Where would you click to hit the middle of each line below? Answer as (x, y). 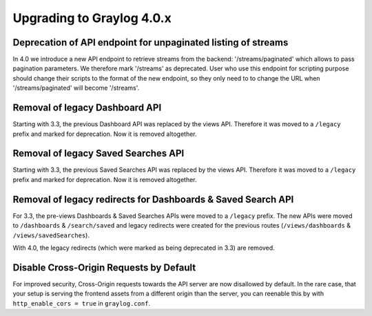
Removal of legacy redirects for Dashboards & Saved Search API (153, 199)
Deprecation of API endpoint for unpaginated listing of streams (151, 42)
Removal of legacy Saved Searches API (99, 154)
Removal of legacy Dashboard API (87, 108)
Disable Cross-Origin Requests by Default (104, 267)
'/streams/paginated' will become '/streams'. (76, 88)
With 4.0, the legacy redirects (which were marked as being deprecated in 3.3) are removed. (144, 248)
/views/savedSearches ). (51, 235)
